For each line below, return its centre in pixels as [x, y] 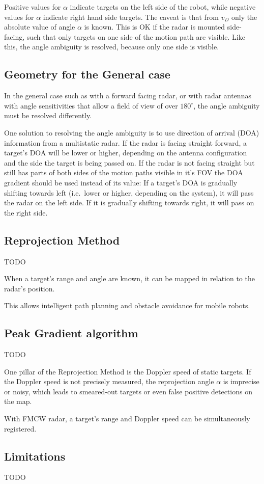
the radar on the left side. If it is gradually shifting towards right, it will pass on [129, 203]
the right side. [26, 212]
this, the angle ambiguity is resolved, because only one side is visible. [112, 47]
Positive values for [33, 7]
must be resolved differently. [48, 115]
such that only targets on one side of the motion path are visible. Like [136, 36]
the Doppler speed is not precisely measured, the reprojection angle [109, 381]
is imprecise [241, 381]
